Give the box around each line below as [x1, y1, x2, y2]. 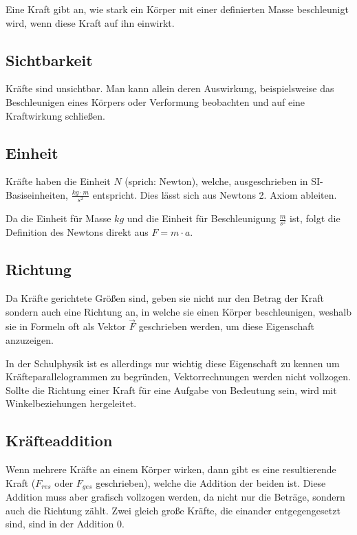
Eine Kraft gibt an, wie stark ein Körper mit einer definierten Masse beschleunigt [6, 2, 349, 16]
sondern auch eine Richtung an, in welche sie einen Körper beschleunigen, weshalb [6, 304, 352, 318]
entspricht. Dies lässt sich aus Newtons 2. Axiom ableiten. [92, 187, 337, 201]
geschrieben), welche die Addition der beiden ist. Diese [96, 475, 326, 490]
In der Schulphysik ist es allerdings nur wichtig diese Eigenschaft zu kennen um [6, 356, 340, 370]
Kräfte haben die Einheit [6, 174, 111, 188]
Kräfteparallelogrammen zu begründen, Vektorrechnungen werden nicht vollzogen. [6, 369, 351, 384]
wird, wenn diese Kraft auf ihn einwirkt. [6, 15, 175, 30]
